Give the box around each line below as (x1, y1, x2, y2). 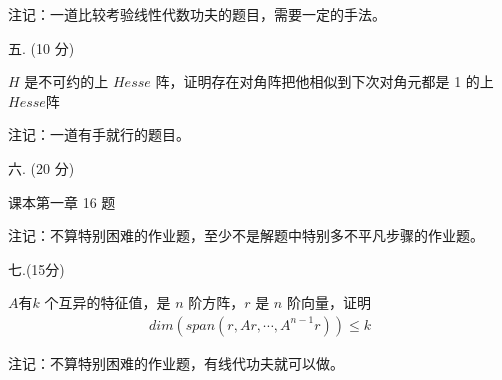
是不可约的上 (24, 71, 109, 92)
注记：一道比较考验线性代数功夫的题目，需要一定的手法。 (8, 4, 386, 24)
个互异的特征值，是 (44, 292, 171, 313)
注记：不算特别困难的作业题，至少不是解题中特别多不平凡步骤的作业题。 (8, 225, 484, 246)
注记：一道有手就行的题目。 (8, 124, 190, 145)
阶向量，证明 (286, 292, 371, 313)
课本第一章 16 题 (8, 191, 116, 212)
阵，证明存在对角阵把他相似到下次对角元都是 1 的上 (155, 71, 494, 92)
